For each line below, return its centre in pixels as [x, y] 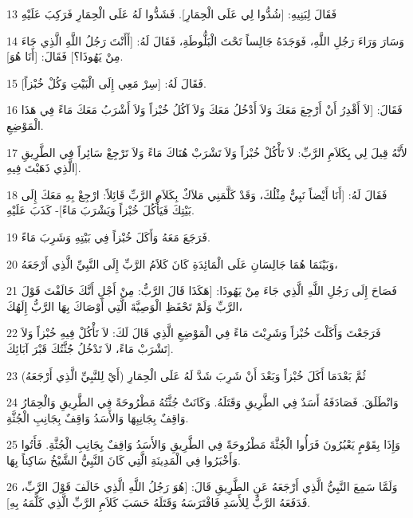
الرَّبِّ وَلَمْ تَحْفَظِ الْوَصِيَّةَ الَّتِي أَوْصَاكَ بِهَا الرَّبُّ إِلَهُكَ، [125, 306]
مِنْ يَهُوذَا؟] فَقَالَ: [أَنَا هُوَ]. [65, 56]
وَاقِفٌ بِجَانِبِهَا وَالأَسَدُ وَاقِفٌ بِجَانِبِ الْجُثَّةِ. [98, 417]
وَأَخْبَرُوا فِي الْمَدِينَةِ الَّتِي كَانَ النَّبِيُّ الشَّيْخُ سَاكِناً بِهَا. [124, 459]
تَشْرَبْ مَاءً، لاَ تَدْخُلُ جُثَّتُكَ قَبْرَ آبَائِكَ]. [90, 348]
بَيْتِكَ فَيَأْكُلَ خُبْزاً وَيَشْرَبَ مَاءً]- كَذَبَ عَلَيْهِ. [100, 210]
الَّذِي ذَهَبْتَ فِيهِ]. [44, 168]
